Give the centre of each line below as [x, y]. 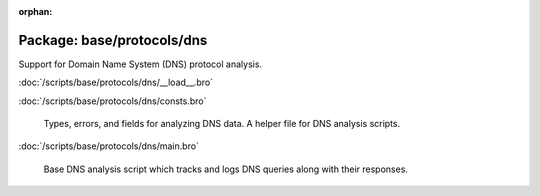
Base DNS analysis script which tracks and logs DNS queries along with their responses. [226, 169]
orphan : [35, 11]
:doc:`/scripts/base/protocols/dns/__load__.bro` [116, 82]
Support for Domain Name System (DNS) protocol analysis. [140, 64]
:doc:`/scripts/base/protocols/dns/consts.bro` [112, 101]
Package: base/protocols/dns [113, 40]
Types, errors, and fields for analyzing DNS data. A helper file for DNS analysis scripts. [222, 124]
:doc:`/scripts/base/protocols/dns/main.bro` [109, 146]
